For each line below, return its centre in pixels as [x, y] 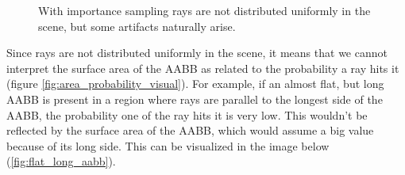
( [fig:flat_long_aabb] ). [61, 161]
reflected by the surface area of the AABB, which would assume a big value [190, 130]
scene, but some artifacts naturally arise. [137, 26]
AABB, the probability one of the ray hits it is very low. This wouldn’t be [187, 114]
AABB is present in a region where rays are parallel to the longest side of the [195, 99]
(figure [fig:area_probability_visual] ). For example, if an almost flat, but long [195, 84]
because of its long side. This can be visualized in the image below [168, 145]
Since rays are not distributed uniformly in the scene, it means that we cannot [197, 53]
